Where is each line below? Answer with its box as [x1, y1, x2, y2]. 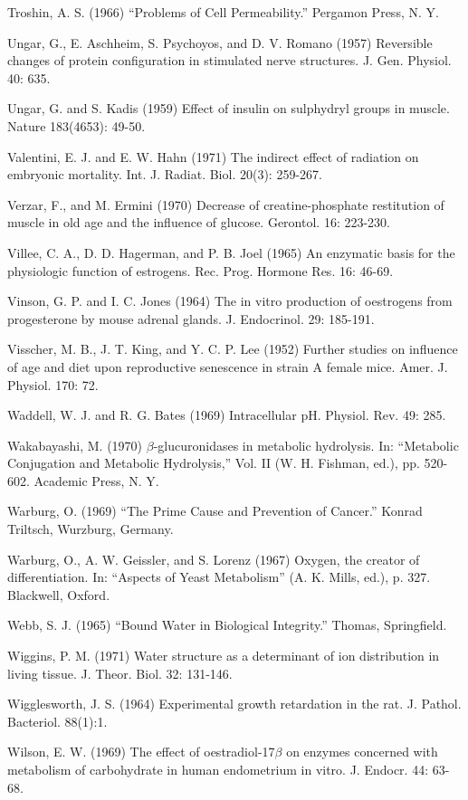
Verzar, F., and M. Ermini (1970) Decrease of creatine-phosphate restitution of [7, 195, 444, 214]
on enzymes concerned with [286, 742, 438, 761]
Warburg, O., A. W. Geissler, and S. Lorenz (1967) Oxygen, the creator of [7, 549, 420, 568]
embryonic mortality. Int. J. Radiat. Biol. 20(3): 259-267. [7, 165, 322, 184]
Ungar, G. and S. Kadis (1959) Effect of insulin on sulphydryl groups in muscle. [7, 99, 450, 118]
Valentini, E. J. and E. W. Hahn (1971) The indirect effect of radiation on [7, 147, 419, 166]
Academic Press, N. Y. [33, 471, 159, 490]
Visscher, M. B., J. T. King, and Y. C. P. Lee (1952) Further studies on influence [7, 339, 458, 358]
